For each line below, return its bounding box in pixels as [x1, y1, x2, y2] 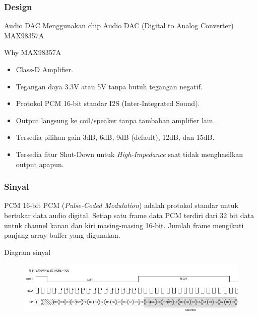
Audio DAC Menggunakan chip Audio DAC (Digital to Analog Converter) [4, 20, 234, 31]
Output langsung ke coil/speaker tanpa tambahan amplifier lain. [16, 115, 215, 125]
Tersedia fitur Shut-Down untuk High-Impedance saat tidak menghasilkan [16, 148, 243, 159]
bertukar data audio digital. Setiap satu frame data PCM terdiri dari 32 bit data [4, 209, 254, 220]
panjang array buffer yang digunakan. [4, 230, 120, 240]
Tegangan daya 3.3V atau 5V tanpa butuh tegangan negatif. [16, 81, 203, 91]
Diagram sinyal [4, 246, 51, 257]
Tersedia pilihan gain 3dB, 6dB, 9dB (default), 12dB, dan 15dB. [16, 132, 215, 142]
